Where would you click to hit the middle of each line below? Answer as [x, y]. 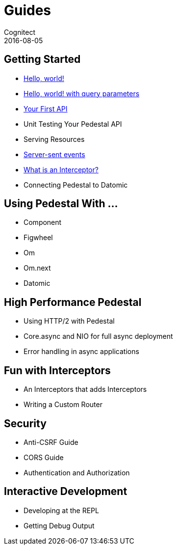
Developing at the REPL [61, 510]
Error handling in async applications [81, 352]
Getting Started [42, 59]
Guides [28, 10]
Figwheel [38, 238]
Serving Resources [54, 139]
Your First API [46, 109]
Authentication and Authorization [77, 472]
